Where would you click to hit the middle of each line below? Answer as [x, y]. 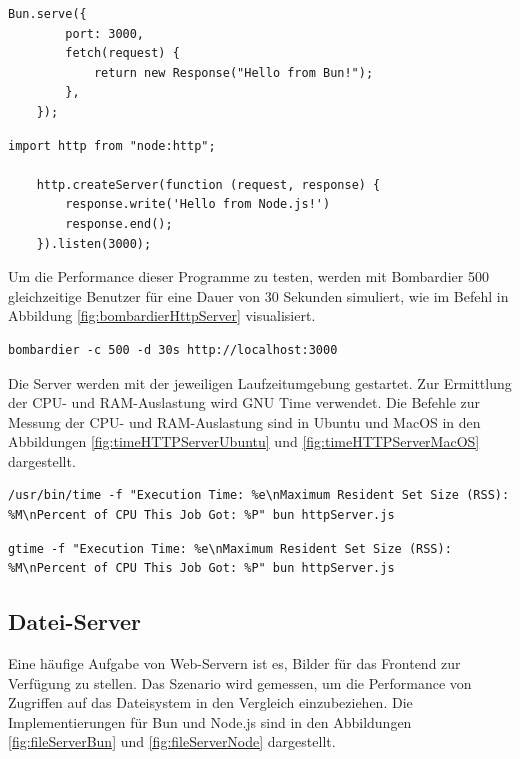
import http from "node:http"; [112, 145]
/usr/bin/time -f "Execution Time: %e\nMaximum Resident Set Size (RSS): [259, 495]
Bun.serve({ [47, 14]
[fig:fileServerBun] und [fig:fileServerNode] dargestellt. [172, 741]
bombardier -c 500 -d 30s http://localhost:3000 [173, 349]
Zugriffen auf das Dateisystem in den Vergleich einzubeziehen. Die [210, 702]
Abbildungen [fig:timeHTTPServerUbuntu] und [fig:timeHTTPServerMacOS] [244, 441]
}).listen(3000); [94, 243]
